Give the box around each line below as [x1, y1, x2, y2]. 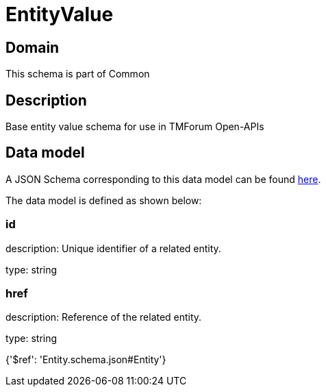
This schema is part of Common [5, 68, 150, 80]
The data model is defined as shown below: [5, 194, 202, 206]
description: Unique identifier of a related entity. [5, 242, 221, 254]
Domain [5, 38, 60, 56]
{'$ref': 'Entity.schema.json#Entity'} [5, 354, 166, 366]
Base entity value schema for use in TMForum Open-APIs [5, 121, 264, 133]
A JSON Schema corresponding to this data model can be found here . [5, 173, 321, 185]
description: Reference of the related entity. [5, 311, 202, 323]
